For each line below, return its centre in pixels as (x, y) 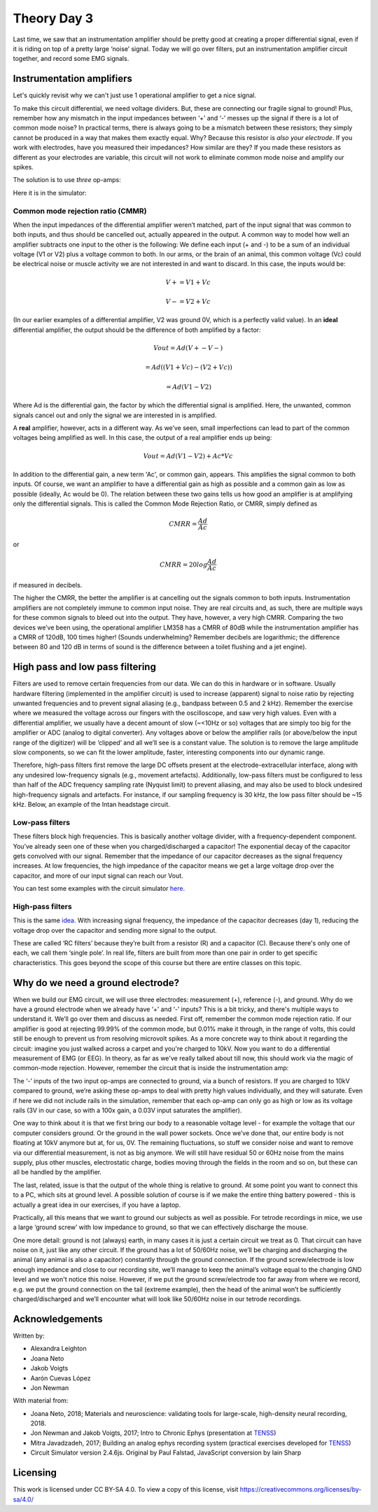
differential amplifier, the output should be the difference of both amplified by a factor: (137, 330)
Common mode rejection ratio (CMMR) (80, 211)
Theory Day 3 (53, 18)
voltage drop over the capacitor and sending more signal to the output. (115, 930)
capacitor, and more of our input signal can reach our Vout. (98, 875)
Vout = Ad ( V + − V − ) (188, 348)
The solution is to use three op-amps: (67, 180)
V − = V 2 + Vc (188, 302)
